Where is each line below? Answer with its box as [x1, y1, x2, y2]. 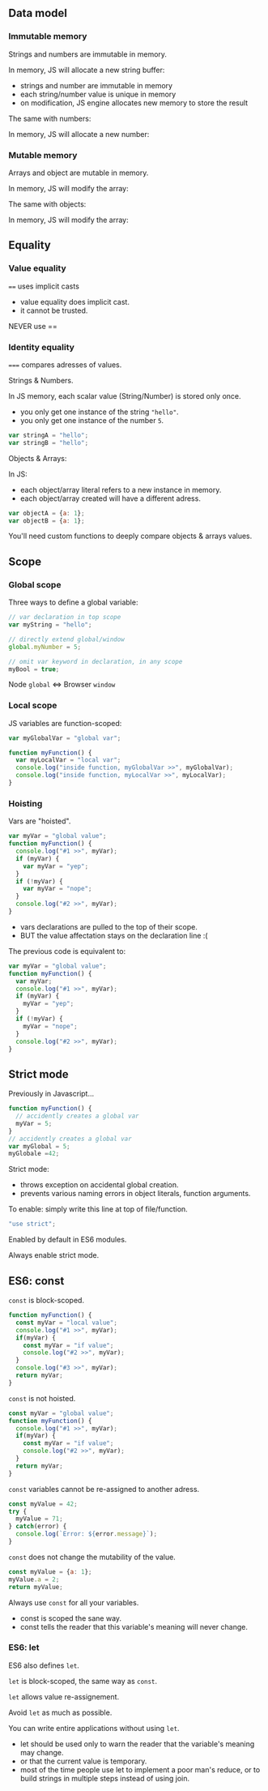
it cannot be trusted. [19, 306, 88, 315]
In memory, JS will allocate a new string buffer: [8, 65, 165, 75]
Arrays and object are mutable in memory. [8, 168, 149, 177]
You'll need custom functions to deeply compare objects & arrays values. [8, 531, 253, 541]
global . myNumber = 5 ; [8, 643, 82, 651]
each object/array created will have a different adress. [19, 494, 201, 503]
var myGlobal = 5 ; [8, 1142, 70, 1150]
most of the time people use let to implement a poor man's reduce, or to [19, 1764, 261, 1774]
